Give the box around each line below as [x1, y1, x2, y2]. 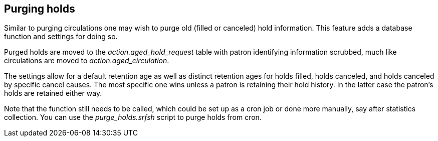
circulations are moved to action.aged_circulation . [4, 56, 169, 65]
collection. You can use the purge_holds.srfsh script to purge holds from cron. [4, 113, 262, 122]
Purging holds [4, 3, 75, 15]
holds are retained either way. [4, 89, 102, 98]
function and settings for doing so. [4, 32, 118, 41]
